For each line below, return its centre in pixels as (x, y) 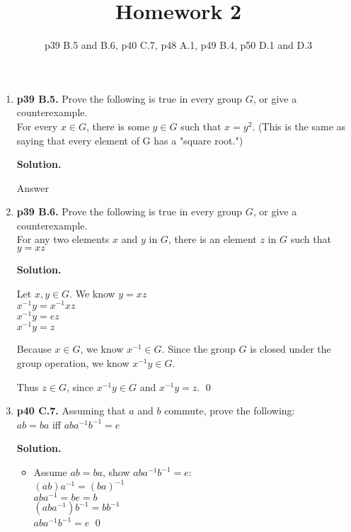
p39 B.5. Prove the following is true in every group (130, 98)
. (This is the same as (299, 126)
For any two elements (63, 239)
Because (34, 349)
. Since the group (198, 349)
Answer (33, 187)
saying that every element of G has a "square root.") (130, 140)
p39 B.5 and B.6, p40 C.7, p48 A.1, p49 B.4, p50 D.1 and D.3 (178, 45)
